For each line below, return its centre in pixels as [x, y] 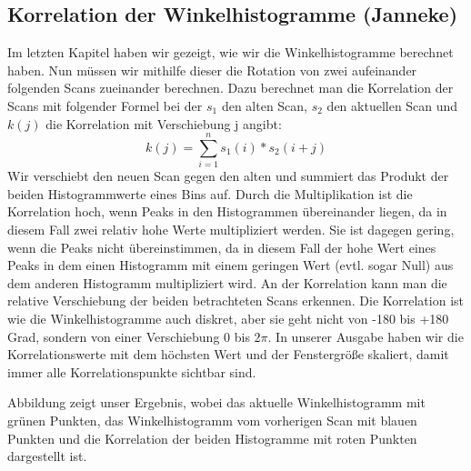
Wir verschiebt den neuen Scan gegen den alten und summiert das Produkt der [228, 176]
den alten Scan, [265, 105]
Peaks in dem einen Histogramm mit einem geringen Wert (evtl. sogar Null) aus [230, 265]
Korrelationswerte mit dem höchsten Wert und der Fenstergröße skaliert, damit [228, 354]
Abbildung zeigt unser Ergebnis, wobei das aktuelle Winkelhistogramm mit [216, 402]
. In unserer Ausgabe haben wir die [366, 336]
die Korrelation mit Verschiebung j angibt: [164, 123]
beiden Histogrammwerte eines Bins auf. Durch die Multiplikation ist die [210, 193]
